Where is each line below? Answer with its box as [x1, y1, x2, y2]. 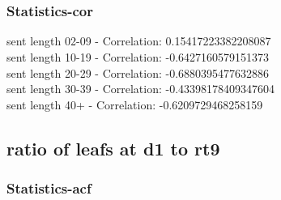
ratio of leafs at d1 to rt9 [6, 135, 220, 160]
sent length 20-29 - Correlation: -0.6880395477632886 [6, 64, 270, 81]
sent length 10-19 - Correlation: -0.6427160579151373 [6, 49, 270, 65]
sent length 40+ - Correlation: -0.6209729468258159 [6, 96, 263, 113]
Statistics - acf [6, 178, 92, 198]
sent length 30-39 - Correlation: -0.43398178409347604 [6, 80, 275, 97]
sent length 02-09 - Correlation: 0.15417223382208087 [6, 32, 271, 49]
